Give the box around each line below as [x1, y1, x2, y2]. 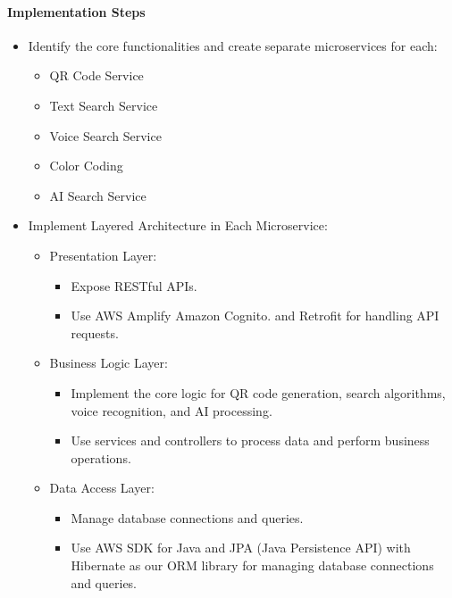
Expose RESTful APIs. [71, 276, 197, 295]
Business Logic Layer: [49, 353, 168, 372]
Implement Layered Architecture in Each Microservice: [28, 216, 328, 235]
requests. [71, 323, 119, 342]
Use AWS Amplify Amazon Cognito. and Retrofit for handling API [71, 306, 439, 325]
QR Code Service [49, 66, 144, 85]
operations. [71, 448, 131, 467]
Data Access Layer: [49, 478, 155, 497]
